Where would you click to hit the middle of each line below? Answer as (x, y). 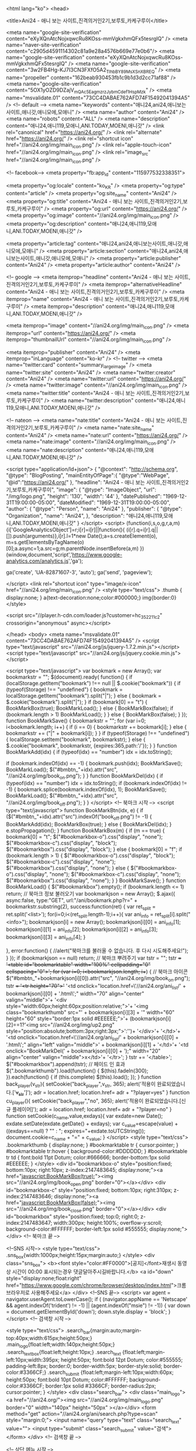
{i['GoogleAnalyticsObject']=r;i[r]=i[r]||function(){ (66, 530)
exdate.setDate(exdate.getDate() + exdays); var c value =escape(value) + (92, 1124)
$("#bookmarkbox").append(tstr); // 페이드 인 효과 (66, 1064)
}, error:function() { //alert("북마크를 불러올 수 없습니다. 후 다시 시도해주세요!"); (97, 950)
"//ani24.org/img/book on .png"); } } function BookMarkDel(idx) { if (85, 776)
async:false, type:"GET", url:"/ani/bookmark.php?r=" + (72, 900)
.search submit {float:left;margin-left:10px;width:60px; (111, 1373)
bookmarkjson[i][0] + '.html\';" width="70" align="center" (75, 993)
